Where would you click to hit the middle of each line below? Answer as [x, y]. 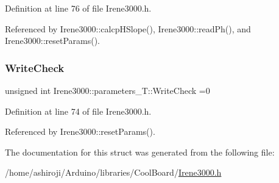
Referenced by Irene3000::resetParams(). [80, 131]
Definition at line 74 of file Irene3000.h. [78, 111]
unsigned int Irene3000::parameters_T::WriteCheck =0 [108, 90]
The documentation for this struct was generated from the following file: [140, 152]
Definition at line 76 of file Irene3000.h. [78, 8]
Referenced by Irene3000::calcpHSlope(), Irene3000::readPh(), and [128, 28]
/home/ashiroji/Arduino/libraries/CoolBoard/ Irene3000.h [113, 172]
